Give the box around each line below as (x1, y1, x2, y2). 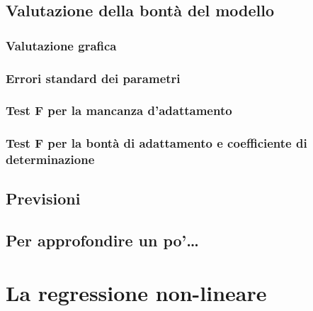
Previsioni (6, 187, 81, 209)
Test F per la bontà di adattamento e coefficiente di (6, 134, 307, 152)
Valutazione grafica (6, 36, 117, 54)
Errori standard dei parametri (6, 69, 181, 87)
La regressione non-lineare (6, 278, 267, 307)
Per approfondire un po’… (6, 229, 199, 251)
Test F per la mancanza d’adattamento (6, 102, 232, 119)
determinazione (6, 151, 95, 168)
